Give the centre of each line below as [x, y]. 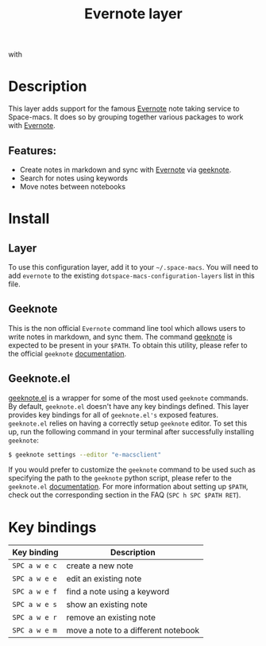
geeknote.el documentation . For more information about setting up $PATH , [128, 487]
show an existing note [107, 605]
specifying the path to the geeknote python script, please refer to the [120, 478]
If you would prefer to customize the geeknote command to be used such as [132, 469]
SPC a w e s [35, 605]
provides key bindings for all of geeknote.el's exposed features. [113, 414]
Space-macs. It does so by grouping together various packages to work [126, 117]
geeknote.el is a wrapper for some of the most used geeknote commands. [128, 398]
